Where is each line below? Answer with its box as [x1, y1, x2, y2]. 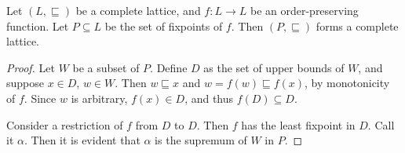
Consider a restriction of [6, 116, 123, 133]
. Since [24, 89, 57, 106]
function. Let [6, 17, 69, 34]
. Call [367, 116, 395, 133]
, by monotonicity [305, 75, 390, 91]
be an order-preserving [250, 2, 359, 18]
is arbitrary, [71, 89, 128, 106]
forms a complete [316, 17, 399, 34]
